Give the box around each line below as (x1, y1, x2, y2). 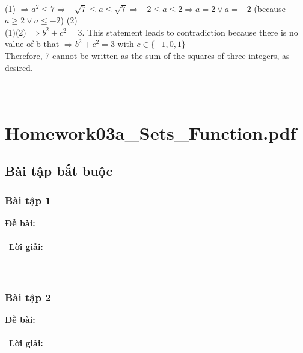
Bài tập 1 (5, 193, 51, 208)
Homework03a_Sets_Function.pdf (5, 120, 296, 145)
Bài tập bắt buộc (5, 161, 113, 180)
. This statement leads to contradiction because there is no (82, 25, 298, 38)
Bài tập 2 (5, 289, 51, 304)
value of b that (5, 37, 60, 50)
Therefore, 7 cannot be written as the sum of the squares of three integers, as (5, 49, 290, 61)
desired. (5, 61, 33, 73)
